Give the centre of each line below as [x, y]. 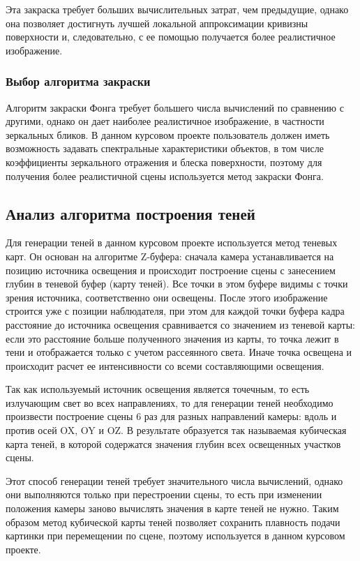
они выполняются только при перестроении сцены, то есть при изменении [164, 494]
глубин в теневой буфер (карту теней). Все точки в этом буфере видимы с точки [177, 284]
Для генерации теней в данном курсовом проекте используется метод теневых [172, 242]
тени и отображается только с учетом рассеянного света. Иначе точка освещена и [179, 352]
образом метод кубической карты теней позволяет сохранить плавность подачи [173, 522]
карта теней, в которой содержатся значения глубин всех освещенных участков [173, 443]
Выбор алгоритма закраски [78, 81]
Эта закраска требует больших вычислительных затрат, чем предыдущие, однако [177, 9]
